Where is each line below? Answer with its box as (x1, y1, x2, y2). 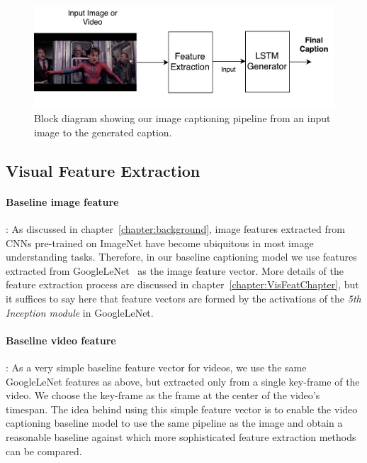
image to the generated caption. (34, 124, 172, 139)
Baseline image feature (6, 194, 119, 209)
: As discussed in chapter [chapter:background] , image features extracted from (6, 222, 345, 236)
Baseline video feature (6, 332, 116, 347)
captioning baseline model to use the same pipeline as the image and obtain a (6, 415, 343, 430)
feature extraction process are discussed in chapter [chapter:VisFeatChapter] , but (6, 277, 359, 292)
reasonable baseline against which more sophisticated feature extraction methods (6, 429, 356, 444)
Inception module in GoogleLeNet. (6, 305, 154, 320)
